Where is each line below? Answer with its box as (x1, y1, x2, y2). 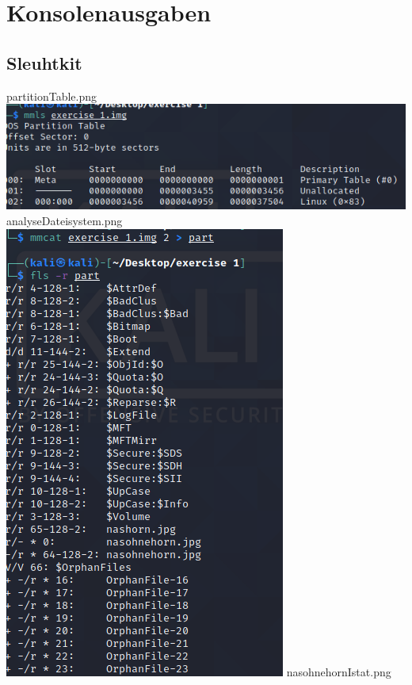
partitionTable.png (6, 87, 97, 104)
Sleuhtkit (6, 50, 82, 75)
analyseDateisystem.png (6, 212, 123, 229)
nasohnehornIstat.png (286, 663, 391, 679)
